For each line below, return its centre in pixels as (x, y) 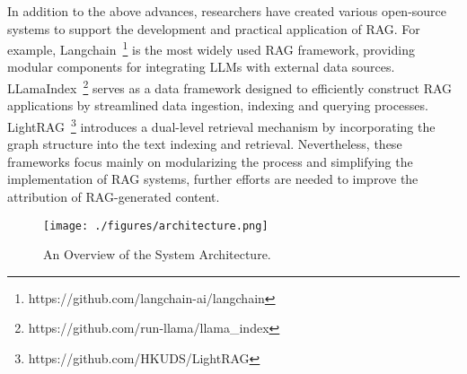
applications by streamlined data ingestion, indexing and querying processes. (218, 105)
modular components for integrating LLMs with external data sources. (201, 67)
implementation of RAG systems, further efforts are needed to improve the (213, 179)
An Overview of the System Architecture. (157, 254)
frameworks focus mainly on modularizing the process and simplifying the (210, 161)
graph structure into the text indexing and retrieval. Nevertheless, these (205, 144)
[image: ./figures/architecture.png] (156, 226)
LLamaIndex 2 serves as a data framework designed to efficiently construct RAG (230, 87)
